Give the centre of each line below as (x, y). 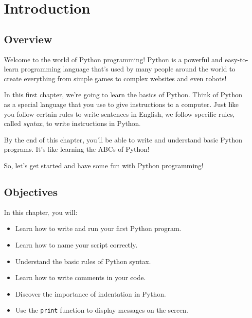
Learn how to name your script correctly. (76, 244)
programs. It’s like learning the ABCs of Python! (77, 149)
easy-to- (236, 59)
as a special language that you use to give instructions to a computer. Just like (121, 104)
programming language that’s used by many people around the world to (128, 69)
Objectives (31, 191)
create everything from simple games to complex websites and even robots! (115, 78)
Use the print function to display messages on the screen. (102, 310)
